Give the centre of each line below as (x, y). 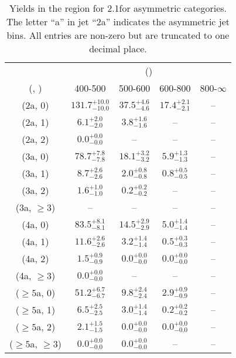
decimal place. (118, 48)
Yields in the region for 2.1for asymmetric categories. (118, 8)
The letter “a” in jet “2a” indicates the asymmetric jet (118, 21)
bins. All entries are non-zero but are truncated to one (118, 35)
